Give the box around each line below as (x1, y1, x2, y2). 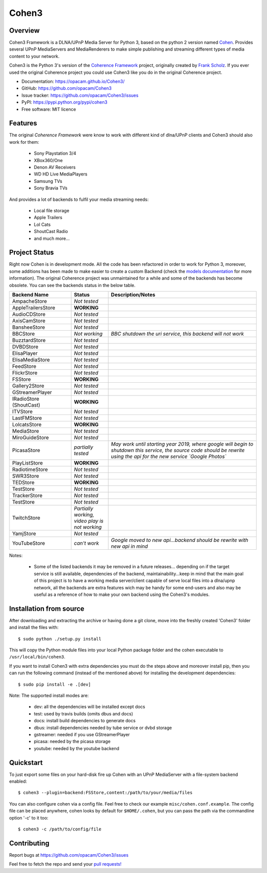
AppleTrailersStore (12, 304, 55, 311)
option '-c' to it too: (9, 815, 49, 820)
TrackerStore (12, 492, 43, 499)
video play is (74, 518, 104, 524)
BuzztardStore (12, 337, 46, 344)
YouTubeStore (12, 540, 45, 547)
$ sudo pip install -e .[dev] (18, 682, 91, 687)
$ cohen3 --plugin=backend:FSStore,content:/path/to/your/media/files (18, 790, 193, 796)
